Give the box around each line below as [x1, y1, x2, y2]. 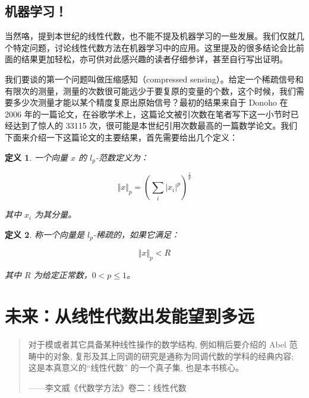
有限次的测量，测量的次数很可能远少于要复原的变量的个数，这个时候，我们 [5, 84, 296, 97]
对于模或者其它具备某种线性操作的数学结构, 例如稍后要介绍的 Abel [28, 337, 286, 350]
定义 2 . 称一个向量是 [5, 228, 84, 240]
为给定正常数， [33, 269, 92, 281]
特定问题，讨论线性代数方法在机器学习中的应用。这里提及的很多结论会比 [12, 41, 296, 53]
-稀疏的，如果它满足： [93, 228, 179, 240]
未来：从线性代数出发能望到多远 [5, 303, 255, 327]
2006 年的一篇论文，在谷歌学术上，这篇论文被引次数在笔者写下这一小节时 [5, 107, 291, 120]
